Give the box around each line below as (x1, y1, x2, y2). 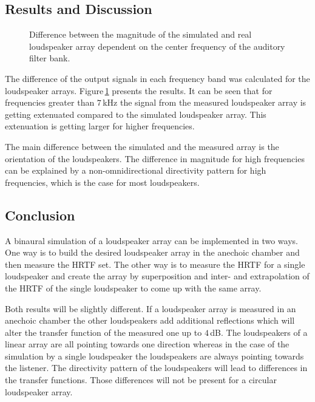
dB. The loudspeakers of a (210, 325, 308, 338)
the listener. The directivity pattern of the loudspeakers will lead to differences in (5, 361, 308, 374)
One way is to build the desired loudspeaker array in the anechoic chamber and (5, 246, 300, 259)
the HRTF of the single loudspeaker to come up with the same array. (5, 281, 262, 294)
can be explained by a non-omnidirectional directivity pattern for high (5, 164, 266, 177)
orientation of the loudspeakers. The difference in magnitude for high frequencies (5, 152, 305, 165)
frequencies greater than (5, 96, 95, 109)
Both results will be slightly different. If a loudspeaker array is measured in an (5, 302, 296, 315)
